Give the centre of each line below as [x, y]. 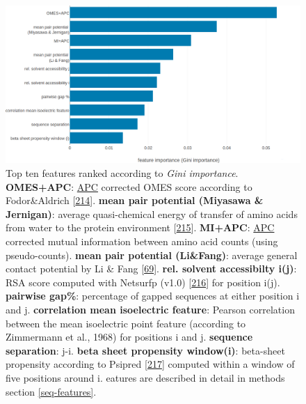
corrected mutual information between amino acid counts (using [142, 241]
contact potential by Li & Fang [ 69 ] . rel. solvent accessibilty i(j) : [151, 269]
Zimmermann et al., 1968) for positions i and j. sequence [129, 337]
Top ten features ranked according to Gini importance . [122, 173]
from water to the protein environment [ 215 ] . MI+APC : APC [140, 227]
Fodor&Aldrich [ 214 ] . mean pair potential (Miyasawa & [135, 200]
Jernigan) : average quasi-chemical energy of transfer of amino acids [152, 213]
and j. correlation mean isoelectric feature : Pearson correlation [150, 310]
